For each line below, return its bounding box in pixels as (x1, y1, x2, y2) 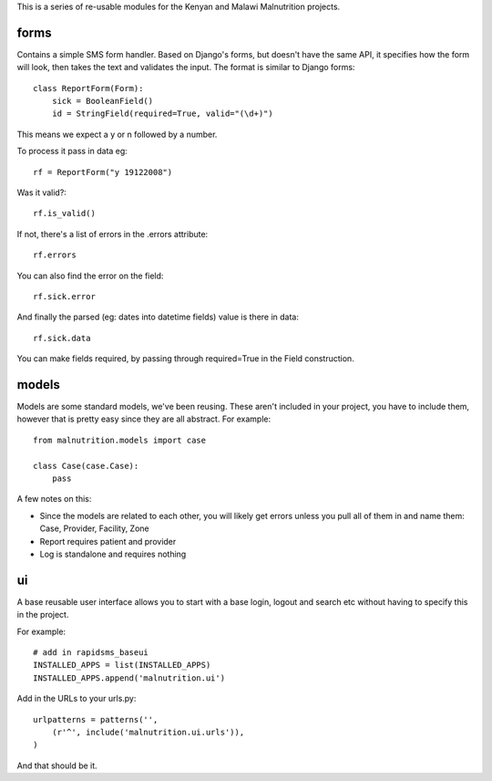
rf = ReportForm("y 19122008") (33, 167, 173, 177)
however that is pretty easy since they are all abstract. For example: (16, 413, 272, 424)
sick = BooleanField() (51, 96, 154, 107)
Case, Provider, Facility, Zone (39, 523, 149, 534)
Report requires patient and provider (39, 536, 177, 547)
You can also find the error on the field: (16, 270, 164, 281)
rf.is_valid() (33, 208, 96, 219)
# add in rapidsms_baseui (33, 648, 149, 658)
